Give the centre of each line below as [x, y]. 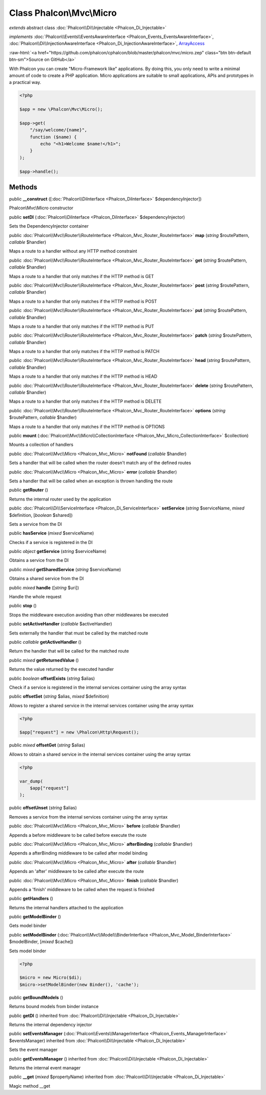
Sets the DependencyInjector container [49, 226]
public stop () [23, 606]
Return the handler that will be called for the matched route [69, 651]
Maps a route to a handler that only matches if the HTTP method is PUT [82, 326]
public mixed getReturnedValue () [44, 660]
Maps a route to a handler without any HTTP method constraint [73, 251]
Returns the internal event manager [45, 1068]
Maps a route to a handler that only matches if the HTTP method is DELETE [85, 401]
